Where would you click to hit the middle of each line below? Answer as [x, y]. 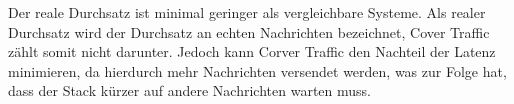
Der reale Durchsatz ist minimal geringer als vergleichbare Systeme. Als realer [247, 12]
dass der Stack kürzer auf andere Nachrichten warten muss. [189, 90]
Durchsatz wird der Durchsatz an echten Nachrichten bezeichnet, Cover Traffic [249, 31]
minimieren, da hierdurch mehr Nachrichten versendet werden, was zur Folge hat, [257, 70]
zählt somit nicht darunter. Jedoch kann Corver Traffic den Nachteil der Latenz [252, 51]
